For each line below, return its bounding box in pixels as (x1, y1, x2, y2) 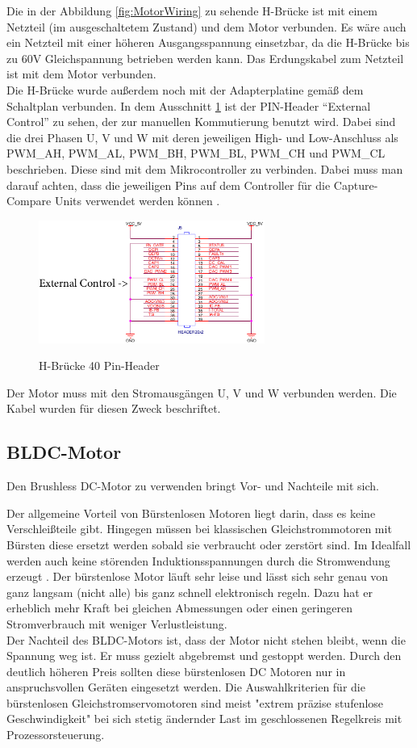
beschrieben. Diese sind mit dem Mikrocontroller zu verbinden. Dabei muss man (6, 160, 403, 177)
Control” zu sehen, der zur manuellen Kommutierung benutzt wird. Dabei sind (6, 113, 396, 130)
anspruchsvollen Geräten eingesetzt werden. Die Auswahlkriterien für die (6, 679, 365, 695)
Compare (6, 192, 52, 209)
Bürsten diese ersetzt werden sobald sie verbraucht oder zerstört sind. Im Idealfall (6, 536, 411, 553)
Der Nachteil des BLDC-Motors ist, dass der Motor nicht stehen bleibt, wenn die (6, 631, 406, 648)
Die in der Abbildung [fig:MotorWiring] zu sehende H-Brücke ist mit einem (6, 2, 378, 19)
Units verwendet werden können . (54, 192, 220, 209)
